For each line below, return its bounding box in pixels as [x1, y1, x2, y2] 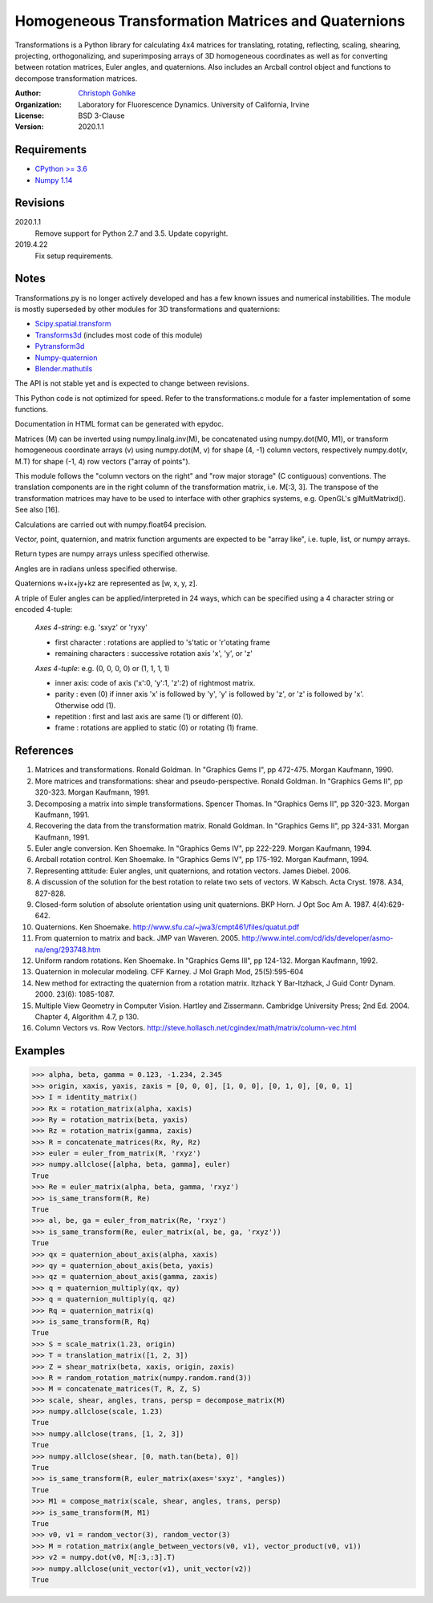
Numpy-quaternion [34, 353, 98, 362]
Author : [14, 88, 42, 98]
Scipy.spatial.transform [34, 319, 111, 329]
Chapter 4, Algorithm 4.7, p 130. [34, 1011, 140, 1022]
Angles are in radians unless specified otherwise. [14, 564, 178, 573]
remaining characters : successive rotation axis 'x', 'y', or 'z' [55, 649, 253, 658]
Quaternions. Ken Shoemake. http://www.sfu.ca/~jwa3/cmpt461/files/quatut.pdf [34, 922, 300, 932]
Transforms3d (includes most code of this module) [34, 330, 203, 340]
